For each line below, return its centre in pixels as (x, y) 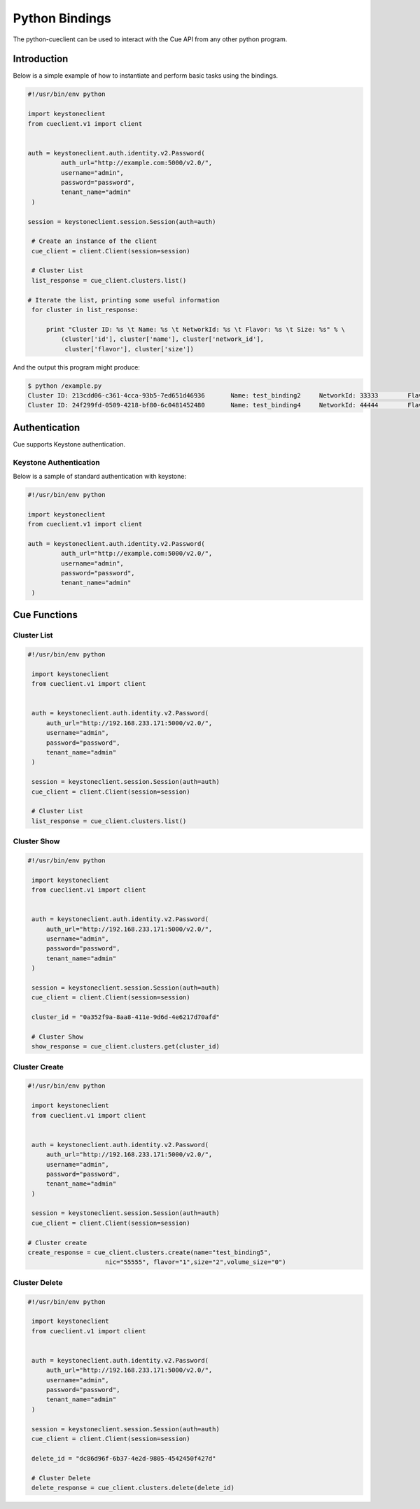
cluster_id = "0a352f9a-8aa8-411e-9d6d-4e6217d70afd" (126, 1017)
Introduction (41, 59)
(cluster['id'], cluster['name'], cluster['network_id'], (162, 339)
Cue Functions (45, 615)
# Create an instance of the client (94, 241)
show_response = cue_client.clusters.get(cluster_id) (126, 1047)
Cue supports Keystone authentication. (69, 444)
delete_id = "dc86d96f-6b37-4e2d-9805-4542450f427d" (124, 1458)
